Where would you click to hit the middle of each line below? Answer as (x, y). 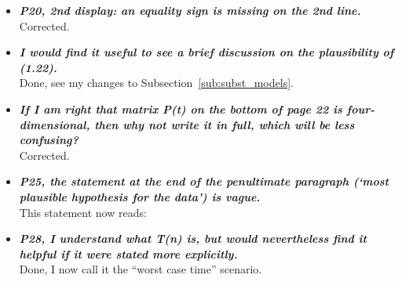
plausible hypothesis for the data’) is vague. (140, 196)
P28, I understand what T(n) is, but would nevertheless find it (193, 239)
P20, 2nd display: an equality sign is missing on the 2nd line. (190, 10)
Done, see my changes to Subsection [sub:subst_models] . (156, 83)
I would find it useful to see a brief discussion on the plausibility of (206, 52)
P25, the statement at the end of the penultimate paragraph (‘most (204, 181)
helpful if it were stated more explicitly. (128, 253)
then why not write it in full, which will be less (225, 124)
